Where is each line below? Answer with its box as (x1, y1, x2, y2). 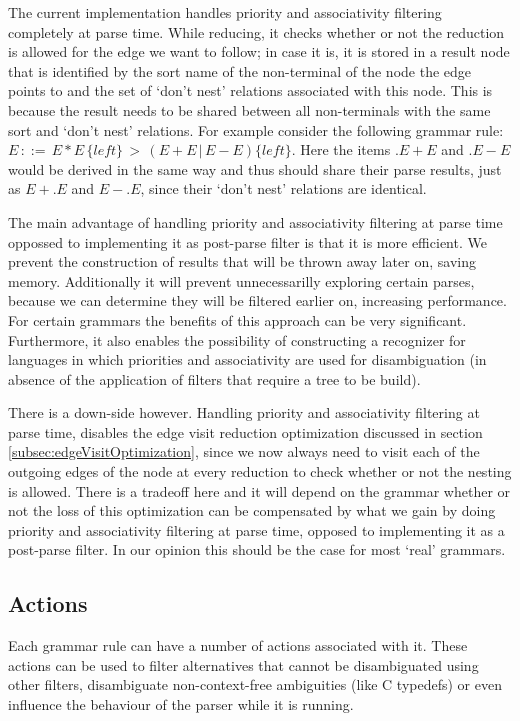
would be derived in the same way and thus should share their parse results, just (8, 158, 502, 179)
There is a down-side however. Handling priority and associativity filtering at (8, 402, 480, 423)
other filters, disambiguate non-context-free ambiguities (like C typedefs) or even (8, 674, 502, 695)
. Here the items (291, 139, 391, 160)
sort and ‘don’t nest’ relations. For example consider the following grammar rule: (8, 119, 504, 140)
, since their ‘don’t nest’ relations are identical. (140, 178, 427, 199)
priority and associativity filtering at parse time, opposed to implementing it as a (8, 519, 505, 540)
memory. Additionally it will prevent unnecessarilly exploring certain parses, (8, 270, 475, 291)
